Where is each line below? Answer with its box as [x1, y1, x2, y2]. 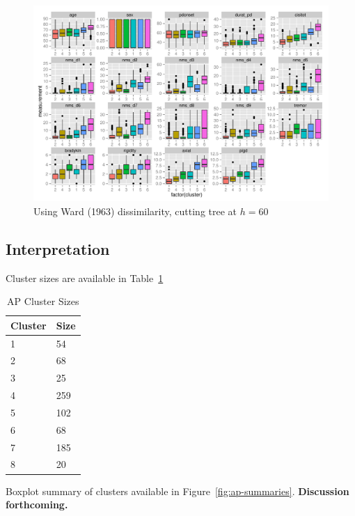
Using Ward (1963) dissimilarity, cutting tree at [33, 203, 237, 218]
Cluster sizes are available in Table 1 [6, 270, 164, 285]
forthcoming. [6, 497, 68, 512]
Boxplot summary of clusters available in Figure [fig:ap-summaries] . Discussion [6, 483, 349, 498]
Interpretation [6, 237, 110, 259]
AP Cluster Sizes [7, 294, 79, 308]
